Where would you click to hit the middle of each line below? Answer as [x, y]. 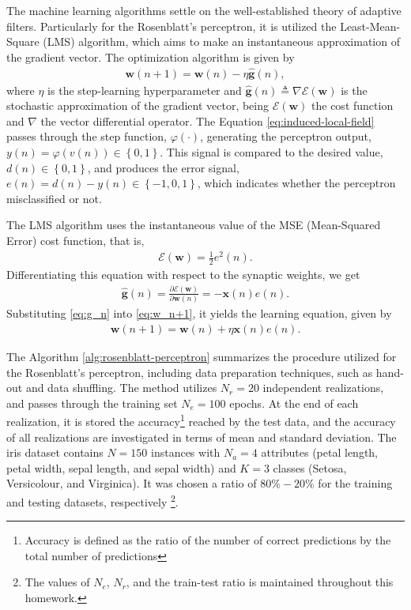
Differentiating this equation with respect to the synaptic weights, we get [183, 274]
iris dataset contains [55, 452]
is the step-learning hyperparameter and [145, 90]
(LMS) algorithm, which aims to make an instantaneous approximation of [221, 41]
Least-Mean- [370, 26]
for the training [355, 483]
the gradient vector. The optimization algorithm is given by [151, 56]
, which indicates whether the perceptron [296, 183]
